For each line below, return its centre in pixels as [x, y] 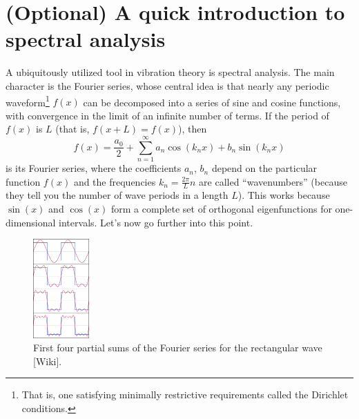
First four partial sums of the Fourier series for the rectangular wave [178, 348]
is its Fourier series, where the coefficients [94, 168]
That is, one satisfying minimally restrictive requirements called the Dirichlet [185, 394]
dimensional [31, 222]
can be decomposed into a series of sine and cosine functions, [212, 102]
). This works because [284, 195]
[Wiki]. [48, 361]
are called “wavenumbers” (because [273, 181]
